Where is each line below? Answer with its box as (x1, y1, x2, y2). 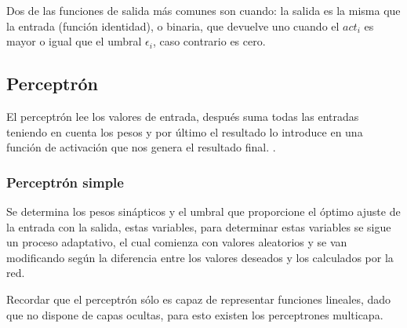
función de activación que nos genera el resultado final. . (6, 139, 276, 155)
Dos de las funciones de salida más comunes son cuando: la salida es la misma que (6, 2, 401, 18)
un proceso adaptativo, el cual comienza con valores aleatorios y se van (6, 234, 347, 250)
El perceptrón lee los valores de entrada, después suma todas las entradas (6, 108, 359, 124)
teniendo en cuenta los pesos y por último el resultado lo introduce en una (6, 123, 363, 140)
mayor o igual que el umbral (6, 33, 142, 49)
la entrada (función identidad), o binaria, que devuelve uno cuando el (6, 17, 340, 34)
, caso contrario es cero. (152, 33, 266, 49)
